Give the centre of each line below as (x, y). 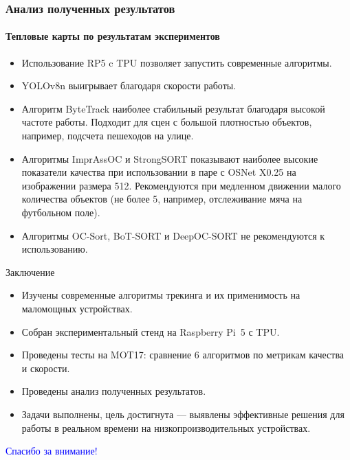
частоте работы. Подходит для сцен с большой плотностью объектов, (167, 122)
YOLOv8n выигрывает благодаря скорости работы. (129, 85)
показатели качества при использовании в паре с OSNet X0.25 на (159, 172)
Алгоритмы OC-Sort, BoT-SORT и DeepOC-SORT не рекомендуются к (173, 235)
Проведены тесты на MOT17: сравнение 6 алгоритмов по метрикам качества (183, 355)
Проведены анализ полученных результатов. (114, 391)
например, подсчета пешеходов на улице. (108, 136)
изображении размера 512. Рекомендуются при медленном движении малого (181, 185)
